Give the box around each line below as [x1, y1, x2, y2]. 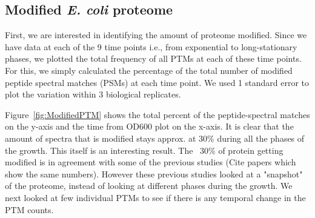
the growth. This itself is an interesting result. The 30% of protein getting [5, 144, 283, 156]
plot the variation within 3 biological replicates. [5, 88, 181, 101]
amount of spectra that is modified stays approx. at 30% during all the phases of [5, 131, 305, 144]
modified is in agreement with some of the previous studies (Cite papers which [5, 156, 296, 168]
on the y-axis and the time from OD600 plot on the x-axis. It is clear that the [5, 120, 294, 133]
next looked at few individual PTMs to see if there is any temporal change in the [5, 191, 306, 203]
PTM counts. [5, 203, 54, 216]
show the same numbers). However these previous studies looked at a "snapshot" [5, 167, 303, 180]
